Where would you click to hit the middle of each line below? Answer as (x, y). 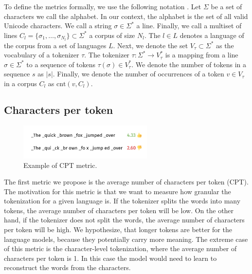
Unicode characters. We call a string (58, 26)
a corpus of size (112, 35)
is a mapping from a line (202, 55)
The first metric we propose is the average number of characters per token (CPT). (126, 182)
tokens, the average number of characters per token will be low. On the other (119, 210)
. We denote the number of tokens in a (189, 64)
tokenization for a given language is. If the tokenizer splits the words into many (122, 201)
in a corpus (20, 83)
